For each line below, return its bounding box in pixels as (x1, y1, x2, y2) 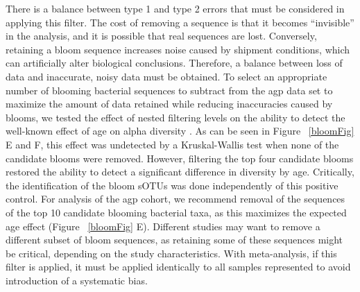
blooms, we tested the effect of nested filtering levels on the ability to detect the (6, 110, 345, 124)
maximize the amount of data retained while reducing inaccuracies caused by (6, 96, 333, 111)
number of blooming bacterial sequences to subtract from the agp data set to (6, 83, 333, 97)
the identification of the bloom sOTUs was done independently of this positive (6, 178, 338, 192)
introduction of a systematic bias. (6, 273, 148, 287)
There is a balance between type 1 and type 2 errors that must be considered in (6, 1, 345, 15)
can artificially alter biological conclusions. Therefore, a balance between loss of (6, 55, 343, 70)
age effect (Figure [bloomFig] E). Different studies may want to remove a (6, 218, 320, 233)
